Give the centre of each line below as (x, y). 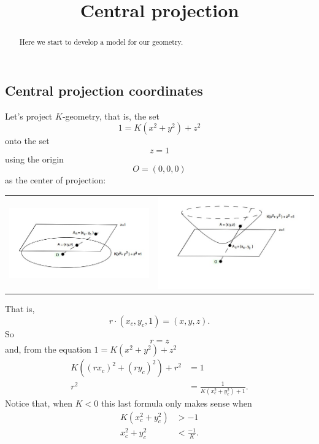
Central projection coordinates (104, 90)
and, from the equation (48, 349)
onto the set (27, 141)
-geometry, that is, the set (111, 116)
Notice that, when (39, 403)
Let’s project (29, 116)
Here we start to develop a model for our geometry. (101, 42)
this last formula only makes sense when (176, 403)
